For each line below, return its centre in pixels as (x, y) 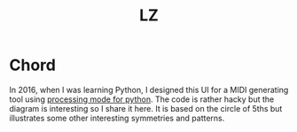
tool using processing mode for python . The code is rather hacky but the (142, 99)
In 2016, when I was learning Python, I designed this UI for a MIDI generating (149, 89)
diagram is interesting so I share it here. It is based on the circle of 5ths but (146, 108)
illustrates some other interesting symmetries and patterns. (117, 118)
